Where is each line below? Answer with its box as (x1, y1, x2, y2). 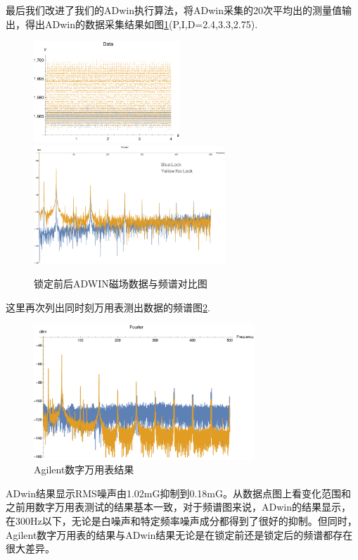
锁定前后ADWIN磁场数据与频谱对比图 (34, 276, 207, 291)
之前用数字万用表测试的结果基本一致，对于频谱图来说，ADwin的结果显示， (6, 499, 351, 514)
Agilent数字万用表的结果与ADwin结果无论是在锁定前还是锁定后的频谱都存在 (6, 527, 353, 542)
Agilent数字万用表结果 (34, 462, 134, 477)
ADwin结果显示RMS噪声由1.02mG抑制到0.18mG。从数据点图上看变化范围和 (6, 485, 351, 500)
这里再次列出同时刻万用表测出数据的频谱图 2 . (6, 299, 210, 314)
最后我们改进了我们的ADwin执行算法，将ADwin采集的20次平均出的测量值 (6, 3, 342, 17)
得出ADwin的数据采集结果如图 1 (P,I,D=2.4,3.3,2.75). (25, 16, 258, 31)
